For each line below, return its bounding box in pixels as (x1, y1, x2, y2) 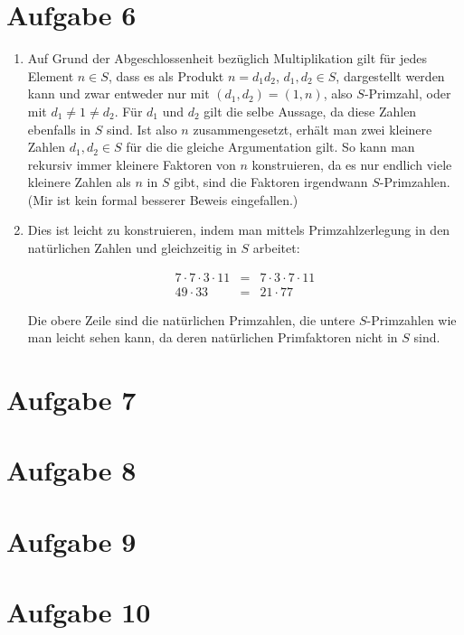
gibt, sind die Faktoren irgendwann (174, 173, 368, 191)
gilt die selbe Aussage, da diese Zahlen (204, 101, 417, 120)
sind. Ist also (107, 119, 177, 138)
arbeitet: (252, 238, 300, 257)
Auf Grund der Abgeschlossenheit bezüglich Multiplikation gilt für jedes (27, 49, 427, 68)
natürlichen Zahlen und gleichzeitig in (27, 238, 237, 257)
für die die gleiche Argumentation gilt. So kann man (126, 137, 415, 156)
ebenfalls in (27, 119, 91, 138)
